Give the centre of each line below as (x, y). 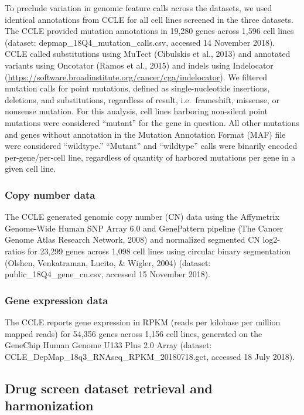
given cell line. (30, 169)
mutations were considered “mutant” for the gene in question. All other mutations (152, 122)
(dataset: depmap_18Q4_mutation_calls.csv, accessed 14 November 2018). (140, 42)
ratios (15, 251)
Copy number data (50, 194)
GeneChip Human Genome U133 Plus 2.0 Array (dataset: (108, 345)
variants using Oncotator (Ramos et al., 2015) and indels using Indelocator (139, 65)
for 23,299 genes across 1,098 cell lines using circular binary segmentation (159, 251)
